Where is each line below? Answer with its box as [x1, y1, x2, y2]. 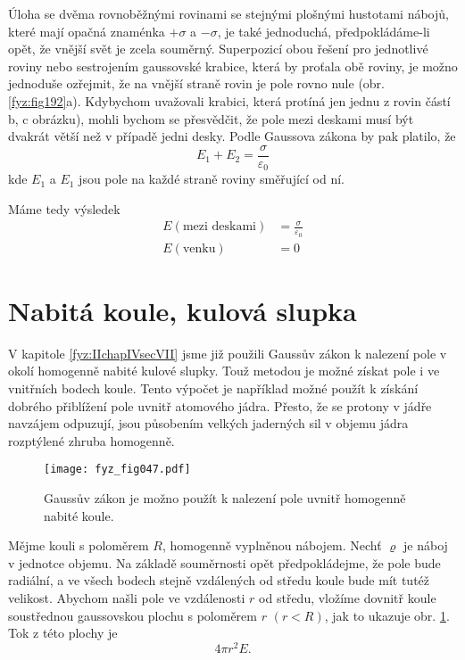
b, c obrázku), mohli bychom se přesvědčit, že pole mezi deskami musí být [8, 109, 414, 128]
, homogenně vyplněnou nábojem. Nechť [162, 536, 382, 555]
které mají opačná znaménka [8, 21, 165, 40]
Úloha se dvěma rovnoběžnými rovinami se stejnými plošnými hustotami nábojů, [8, 4, 449, 22]
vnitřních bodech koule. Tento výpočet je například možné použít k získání [8, 379, 419, 398]
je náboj [403, 536, 448, 555]
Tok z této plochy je [8, 623, 118, 642]
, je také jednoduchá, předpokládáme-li [217, 21, 430, 40]
